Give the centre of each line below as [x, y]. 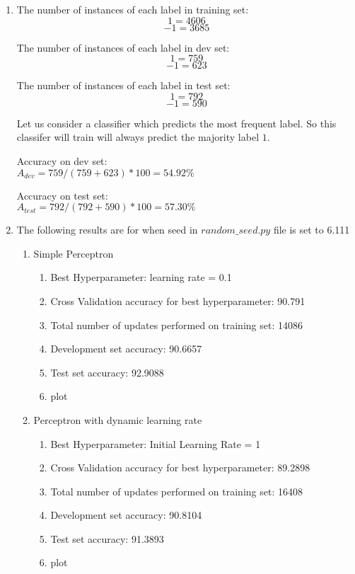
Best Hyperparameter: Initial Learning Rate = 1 [156, 443]
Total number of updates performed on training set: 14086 [176, 325]
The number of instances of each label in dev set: [123, 47]
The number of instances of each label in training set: [133, 9]
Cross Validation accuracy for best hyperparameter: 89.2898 [180, 467]
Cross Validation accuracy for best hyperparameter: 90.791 [178, 300]
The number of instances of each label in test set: [123, 85]
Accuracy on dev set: [62, 160]
